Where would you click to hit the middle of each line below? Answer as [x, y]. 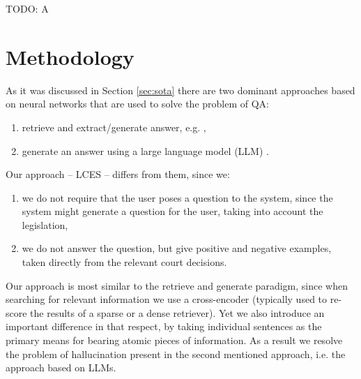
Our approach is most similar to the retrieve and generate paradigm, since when [177, 285]
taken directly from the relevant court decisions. [124, 262]
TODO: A [27, 8]
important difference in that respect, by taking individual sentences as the [164, 326]
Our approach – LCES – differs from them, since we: [118, 174]
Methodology [70, 56]
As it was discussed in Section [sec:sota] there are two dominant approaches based [180, 90]
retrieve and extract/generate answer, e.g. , [114, 127]
